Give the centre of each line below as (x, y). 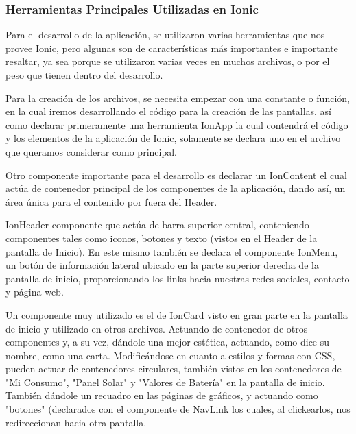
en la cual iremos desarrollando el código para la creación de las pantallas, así (169, 111)
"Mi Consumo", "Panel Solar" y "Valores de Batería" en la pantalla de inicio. (165, 382)
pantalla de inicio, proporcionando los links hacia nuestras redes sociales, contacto (178, 278)
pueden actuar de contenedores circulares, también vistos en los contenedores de (174, 369)
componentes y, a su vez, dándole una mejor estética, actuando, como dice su (168, 342)
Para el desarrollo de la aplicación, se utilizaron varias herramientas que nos (165, 35)
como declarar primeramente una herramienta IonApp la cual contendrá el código (177, 124)
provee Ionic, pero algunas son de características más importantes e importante (172, 48)
